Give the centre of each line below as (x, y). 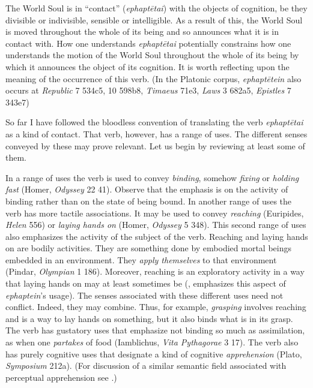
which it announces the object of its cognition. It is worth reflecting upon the (147, 66)
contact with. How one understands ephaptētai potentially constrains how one (148, 43)
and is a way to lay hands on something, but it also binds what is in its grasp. (149, 318)
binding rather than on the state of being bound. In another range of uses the (149, 201)
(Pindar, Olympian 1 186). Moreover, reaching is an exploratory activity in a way (155, 271)
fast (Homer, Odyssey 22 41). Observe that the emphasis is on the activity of (147, 189)
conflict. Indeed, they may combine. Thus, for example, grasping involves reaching (156, 307)
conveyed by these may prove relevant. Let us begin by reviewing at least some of (155, 145)
